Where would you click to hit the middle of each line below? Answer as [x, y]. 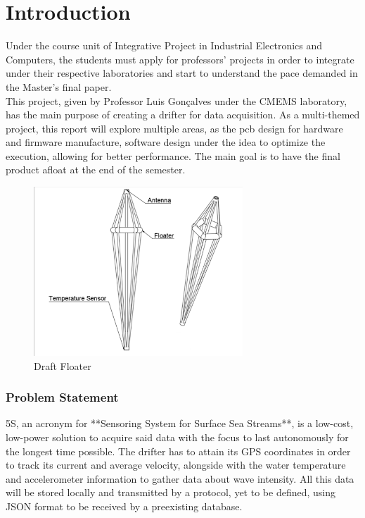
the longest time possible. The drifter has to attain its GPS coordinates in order [178, 451]
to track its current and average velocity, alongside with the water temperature [176, 465]
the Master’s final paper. [59, 86]
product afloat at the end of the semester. [96, 169]
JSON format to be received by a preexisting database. [124, 506]
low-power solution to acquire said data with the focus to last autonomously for [177, 437]
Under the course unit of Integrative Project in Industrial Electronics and [164, 45]
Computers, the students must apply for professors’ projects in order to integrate [180, 59]
